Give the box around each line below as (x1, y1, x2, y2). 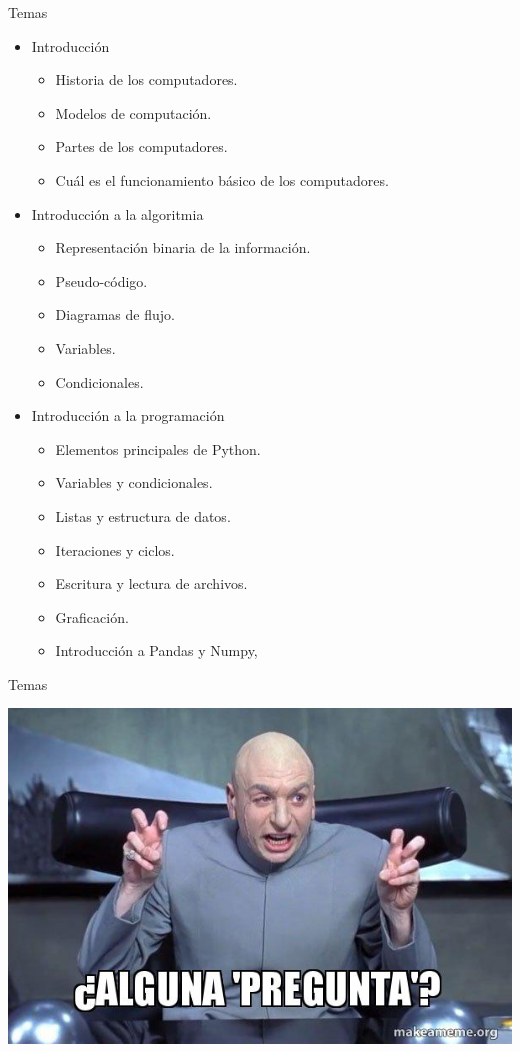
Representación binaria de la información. (55, 237, 311, 258)
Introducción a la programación (31, 405, 225, 426)
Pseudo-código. (55, 270, 148, 291)
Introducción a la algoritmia (31, 203, 204, 224)
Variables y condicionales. (55, 472, 213, 493)
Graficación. (55, 606, 129, 627)
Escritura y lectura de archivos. (55, 573, 248, 594)
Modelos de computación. (55, 102, 212, 123)
